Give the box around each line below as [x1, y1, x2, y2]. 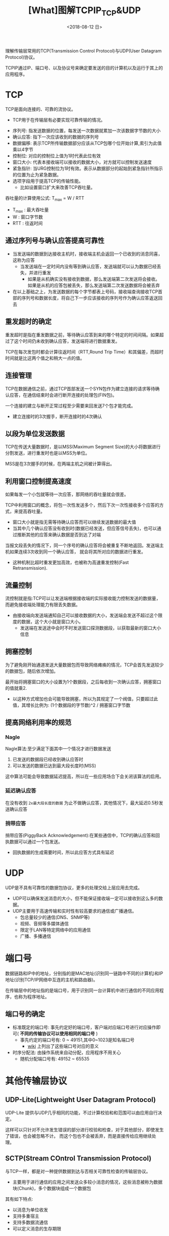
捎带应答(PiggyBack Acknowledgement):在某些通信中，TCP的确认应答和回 [5, 833, 160, 839]
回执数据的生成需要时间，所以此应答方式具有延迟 [12, 849, 114, 855]
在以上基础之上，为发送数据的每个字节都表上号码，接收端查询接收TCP [12, 288, 158, 295]
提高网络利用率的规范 [5, 718, 71, 727]
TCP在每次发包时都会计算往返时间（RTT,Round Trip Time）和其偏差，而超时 [5, 348, 164, 355]
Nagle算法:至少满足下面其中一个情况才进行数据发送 [5, 746, 112, 752]
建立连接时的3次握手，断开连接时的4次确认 [12, 413, 102, 419]
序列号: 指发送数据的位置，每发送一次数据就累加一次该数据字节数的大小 [12, 128, 161, 134]
